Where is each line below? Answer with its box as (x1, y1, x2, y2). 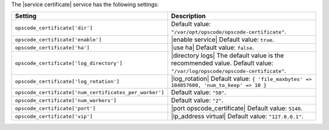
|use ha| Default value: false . (171, 43, 255, 52)
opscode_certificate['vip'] (15, 113, 93, 120)
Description (171, 12, 206, 21)
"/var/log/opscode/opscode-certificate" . (171, 67, 286, 75)
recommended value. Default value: (171, 59, 274, 67)
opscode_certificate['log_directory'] (15, 60, 123, 66)
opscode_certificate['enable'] (15, 36, 102, 43)
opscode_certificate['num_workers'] (15, 97, 117, 103)
